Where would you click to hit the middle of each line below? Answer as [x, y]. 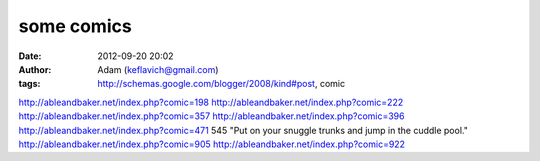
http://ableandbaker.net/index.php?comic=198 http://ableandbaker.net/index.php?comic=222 [211, 102]
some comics [75, 26]
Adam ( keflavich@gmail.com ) [158, 69]
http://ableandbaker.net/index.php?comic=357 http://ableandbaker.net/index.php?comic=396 [211, 116]
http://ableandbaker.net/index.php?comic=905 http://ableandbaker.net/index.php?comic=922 [211, 144]
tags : [29, 84]
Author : [35, 69]
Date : [30, 56]
